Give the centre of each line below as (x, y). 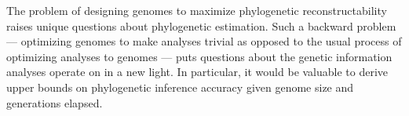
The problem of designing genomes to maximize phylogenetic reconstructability (197, 10)
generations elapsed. (55, 102)
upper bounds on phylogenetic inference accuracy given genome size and (180, 87)
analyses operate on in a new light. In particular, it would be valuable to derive (197, 72)
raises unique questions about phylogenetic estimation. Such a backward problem (201, 25)
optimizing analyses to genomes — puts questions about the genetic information (199, 56)
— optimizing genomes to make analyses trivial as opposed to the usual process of (204, 41)
